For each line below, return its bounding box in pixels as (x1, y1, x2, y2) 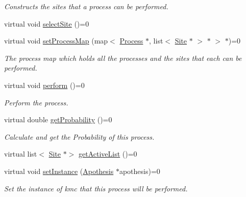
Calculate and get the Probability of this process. (4, 131, 155, 142)
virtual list (4, 148, 37, 159)
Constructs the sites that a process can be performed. (4, 1, 168, 11)
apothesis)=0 (119, 165, 160, 176)
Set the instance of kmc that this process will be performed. (4, 183, 188, 193)
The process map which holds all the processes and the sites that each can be (4, 52, 242, 63)
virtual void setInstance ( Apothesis (4, 165, 114, 176)
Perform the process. (4, 97, 68, 107)
